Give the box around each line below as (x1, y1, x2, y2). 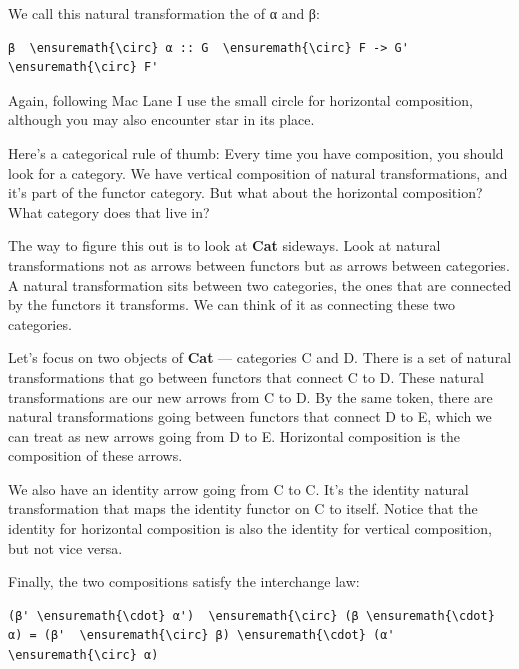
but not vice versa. (8, 537, 123, 558)
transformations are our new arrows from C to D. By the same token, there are (8, 386, 493, 407)
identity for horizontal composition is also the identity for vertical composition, (8, 518, 492, 539)
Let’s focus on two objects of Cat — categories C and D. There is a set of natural (8, 347, 512, 368)
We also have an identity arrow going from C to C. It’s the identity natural (8, 478, 469, 499)
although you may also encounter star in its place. (8, 109, 315, 130)
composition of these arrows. (8, 445, 183, 466)
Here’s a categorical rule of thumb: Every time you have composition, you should (8, 142, 504, 163)
